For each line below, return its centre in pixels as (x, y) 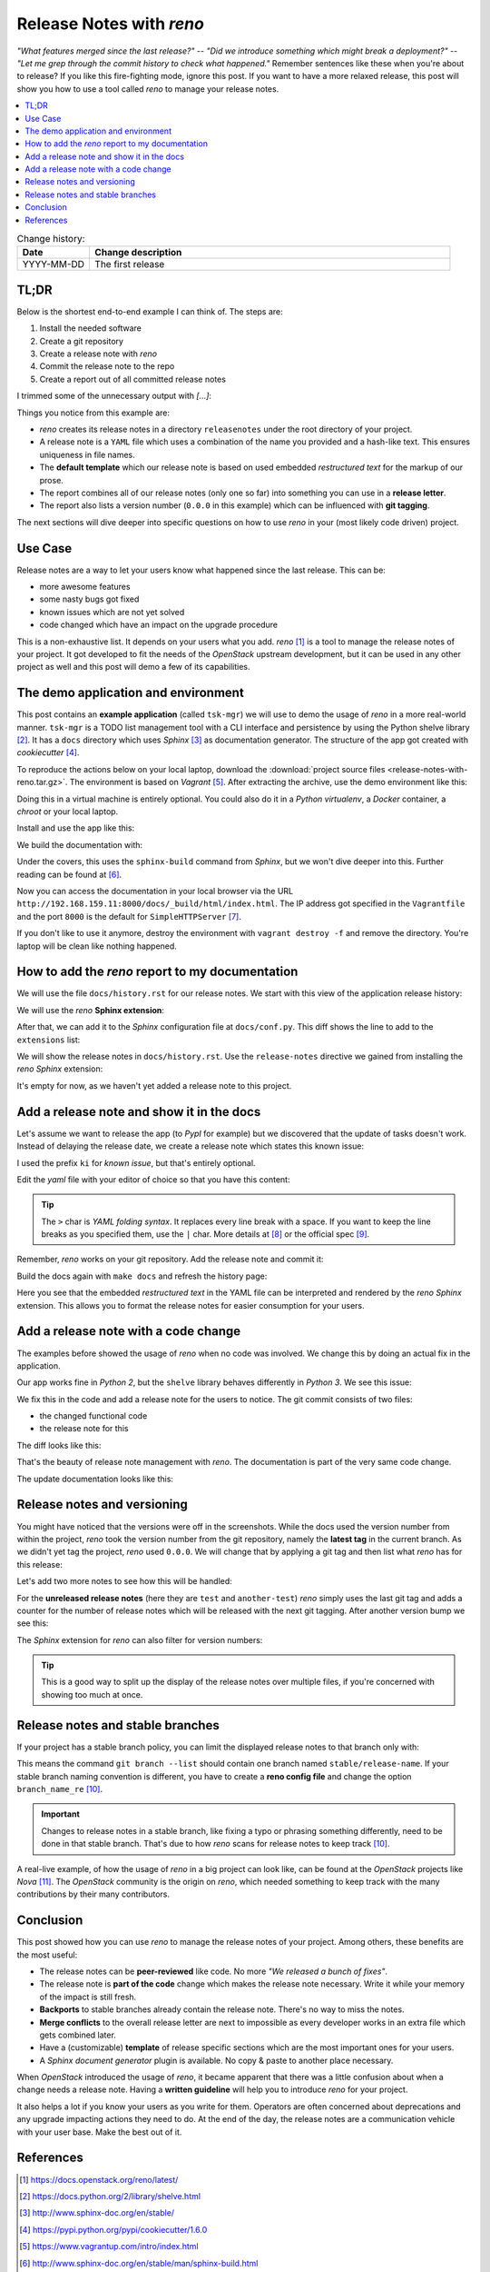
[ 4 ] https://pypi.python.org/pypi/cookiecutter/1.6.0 (113, 2229)
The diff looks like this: (59, 1445)
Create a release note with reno (98, 354)
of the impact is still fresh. (88, 1997)
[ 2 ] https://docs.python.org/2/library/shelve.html (110, 2196)
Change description (138, 253)
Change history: (51, 239)
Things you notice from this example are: (93, 413)
